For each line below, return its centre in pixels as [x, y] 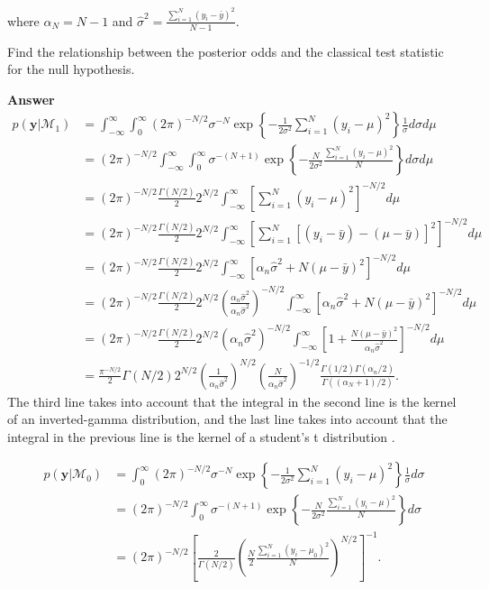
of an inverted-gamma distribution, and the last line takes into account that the [227, 419]
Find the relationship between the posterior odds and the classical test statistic [226, 51]
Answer [31, 99]
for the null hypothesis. [71, 69]
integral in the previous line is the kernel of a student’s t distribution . [201, 436]
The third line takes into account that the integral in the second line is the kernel [232, 401]
